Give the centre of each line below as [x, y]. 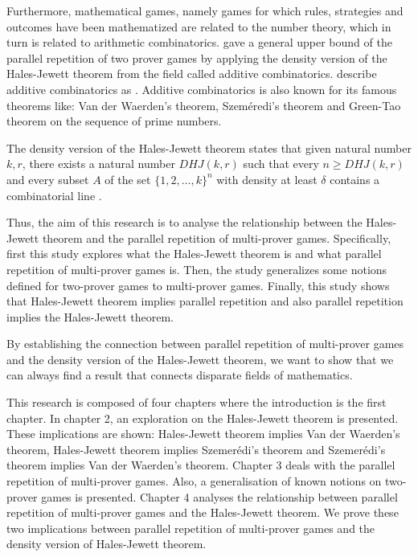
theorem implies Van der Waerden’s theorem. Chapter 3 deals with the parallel [201, 465]
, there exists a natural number [98, 164]
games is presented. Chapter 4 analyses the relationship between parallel [219, 496]
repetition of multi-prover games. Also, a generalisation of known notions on [194, 481]
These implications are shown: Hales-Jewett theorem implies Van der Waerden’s [203, 434]
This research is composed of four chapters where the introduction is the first [197, 402]
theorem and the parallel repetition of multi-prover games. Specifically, [217, 238]
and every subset [48, 179]
